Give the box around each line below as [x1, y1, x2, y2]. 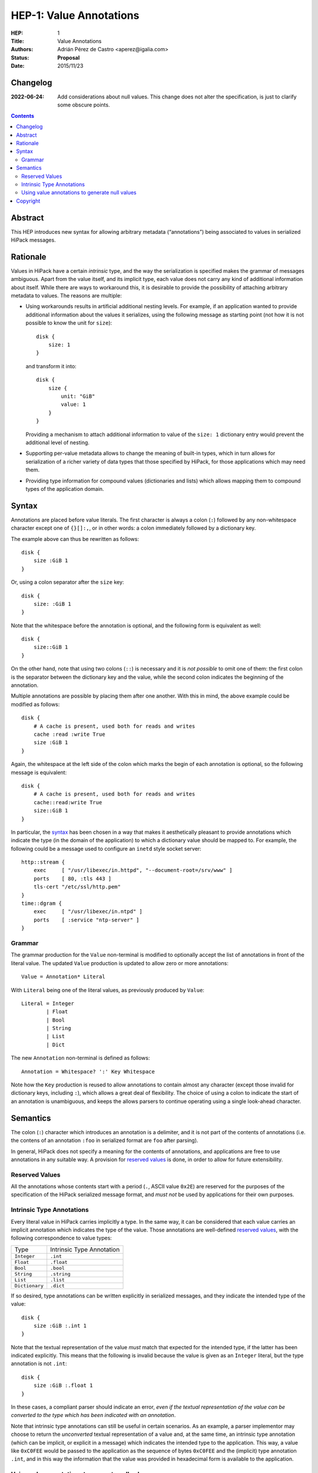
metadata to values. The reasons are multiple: [11, 292, 122, 299]
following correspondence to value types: [11, 1234, 112, 1241]
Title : [11, 37, 25, 44]
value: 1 [61, 401, 86, 408]
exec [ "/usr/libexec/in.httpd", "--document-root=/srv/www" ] [33, 867, 233, 874]
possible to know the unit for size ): [25, 319, 112, 326]
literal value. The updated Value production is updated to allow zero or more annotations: [11, 959, 229, 966]
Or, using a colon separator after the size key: [11, 579, 124, 586]
